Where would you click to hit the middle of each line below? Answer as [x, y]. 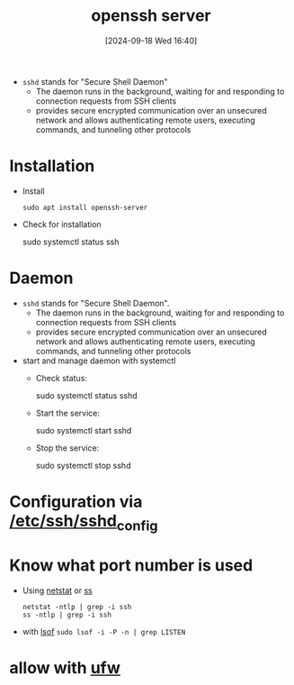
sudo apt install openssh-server [85, 207]
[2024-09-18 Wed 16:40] [151, 41]
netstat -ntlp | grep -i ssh [77, 607]
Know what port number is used [131, 565]
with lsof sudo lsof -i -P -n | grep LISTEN [104, 631]
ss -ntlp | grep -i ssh [67, 615]
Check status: [62, 378]
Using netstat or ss [57, 590]
